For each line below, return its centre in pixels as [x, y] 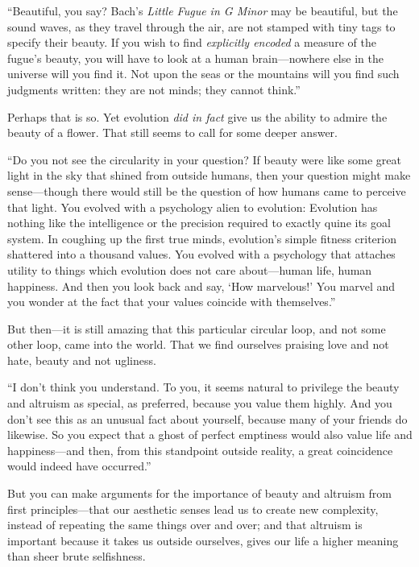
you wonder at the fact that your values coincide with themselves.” [172, 302]
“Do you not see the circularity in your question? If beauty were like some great [205, 159]
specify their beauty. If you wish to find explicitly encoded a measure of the [192, 42]
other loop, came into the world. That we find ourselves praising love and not [198, 344]
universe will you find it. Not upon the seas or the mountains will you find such [203, 74]
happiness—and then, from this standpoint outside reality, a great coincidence [200, 450]
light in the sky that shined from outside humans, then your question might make [209, 175]
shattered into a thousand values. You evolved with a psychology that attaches [201, 254]
